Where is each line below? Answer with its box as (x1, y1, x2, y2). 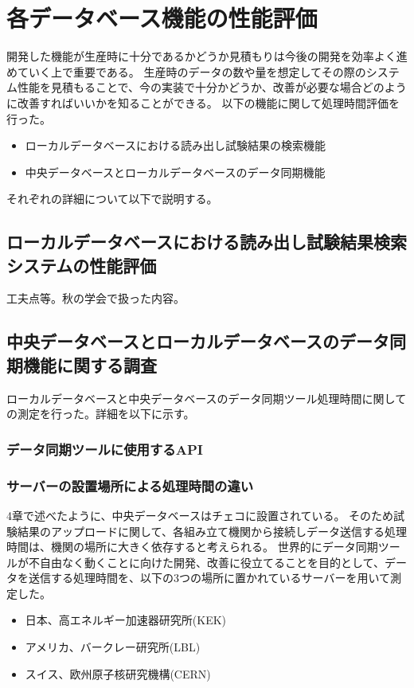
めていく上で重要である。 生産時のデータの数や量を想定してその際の (6, 63, 366, 80)
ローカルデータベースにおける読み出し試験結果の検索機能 (25, 137, 326, 154)
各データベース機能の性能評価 (6, 2, 318, 34)
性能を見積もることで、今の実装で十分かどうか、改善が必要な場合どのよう (17, 79, 407, 96)
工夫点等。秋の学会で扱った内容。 (6, 290, 185, 307)
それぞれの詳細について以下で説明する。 (6, 190, 218, 207)
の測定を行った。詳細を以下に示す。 (6, 405, 195, 422)
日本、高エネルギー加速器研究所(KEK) (25, 612, 227, 628)
